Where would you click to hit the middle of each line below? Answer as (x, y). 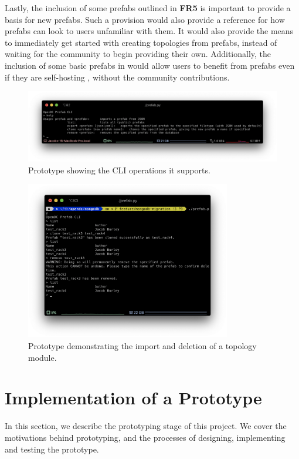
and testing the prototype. (52, 449)
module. (43, 357)
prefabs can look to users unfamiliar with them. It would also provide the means (149, 31)
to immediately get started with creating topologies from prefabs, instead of (141, 42)
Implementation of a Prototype (133, 398)
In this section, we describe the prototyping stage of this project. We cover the (146, 426)
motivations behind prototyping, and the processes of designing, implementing (145, 437)
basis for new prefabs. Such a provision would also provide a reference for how (145, 19)
